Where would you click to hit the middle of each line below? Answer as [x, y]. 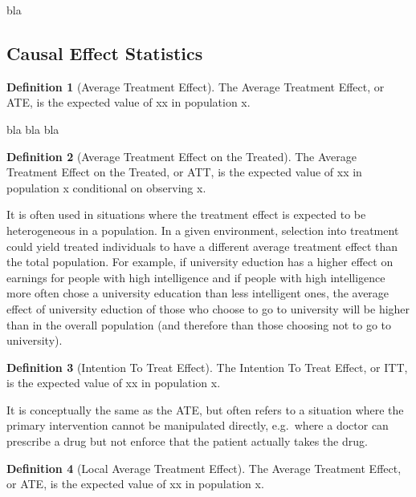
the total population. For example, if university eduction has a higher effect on [200, 262]
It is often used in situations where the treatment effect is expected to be [186, 214]
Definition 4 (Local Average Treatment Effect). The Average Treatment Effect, [204, 468]
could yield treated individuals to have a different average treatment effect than [202, 246]
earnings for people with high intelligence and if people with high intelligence [196, 277]
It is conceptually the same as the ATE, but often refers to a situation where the [205, 409]
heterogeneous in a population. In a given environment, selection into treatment [203, 230]
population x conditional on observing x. [106, 187]
